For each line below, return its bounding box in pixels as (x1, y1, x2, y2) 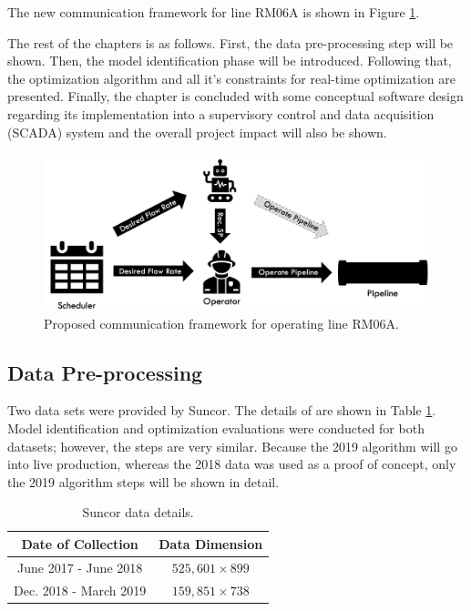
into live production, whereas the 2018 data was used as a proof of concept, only (7, 454, 456, 474)
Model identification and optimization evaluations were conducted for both (7, 418, 425, 437)
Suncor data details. (82, 503, 194, 522)
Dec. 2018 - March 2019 (14, 580, 147, 599)
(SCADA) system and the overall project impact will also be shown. (7, 122, 387, 141)
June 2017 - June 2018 (16, 557, 143, 576)
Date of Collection (21, 534, 138, 553)
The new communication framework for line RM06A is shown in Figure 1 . (7, 3, 420, 21)
